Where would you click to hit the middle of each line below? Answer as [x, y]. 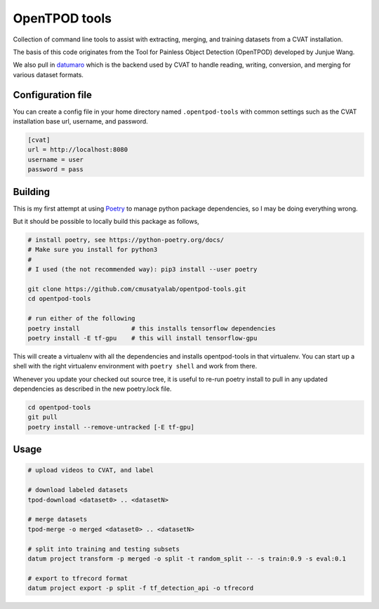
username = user [56, 159]
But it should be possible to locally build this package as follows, [106, 222]
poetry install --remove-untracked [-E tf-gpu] [111, 427]
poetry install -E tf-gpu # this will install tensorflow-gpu [142, 338]
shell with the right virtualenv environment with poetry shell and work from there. [135, 366]
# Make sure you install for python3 [93, 250]
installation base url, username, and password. [81, 121]
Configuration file [53, 95]
